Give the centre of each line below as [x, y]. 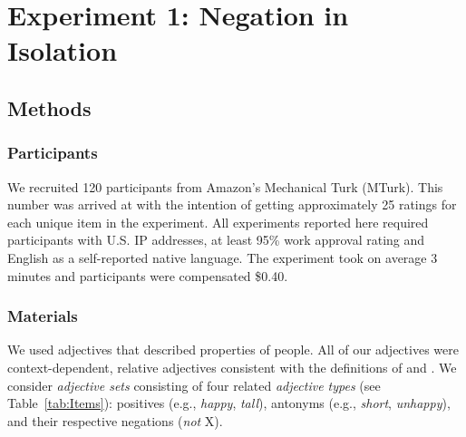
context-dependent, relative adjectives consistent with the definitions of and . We [232, 367]
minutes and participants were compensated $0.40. [148, 275]
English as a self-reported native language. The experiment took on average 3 [223, 257]
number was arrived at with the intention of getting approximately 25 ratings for [232, 204]
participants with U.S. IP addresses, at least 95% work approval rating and [216, 240]
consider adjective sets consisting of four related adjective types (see [194, 385]
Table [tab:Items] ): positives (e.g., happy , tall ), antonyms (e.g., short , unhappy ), [229, 403]
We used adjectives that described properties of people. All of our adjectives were [233, 350]
